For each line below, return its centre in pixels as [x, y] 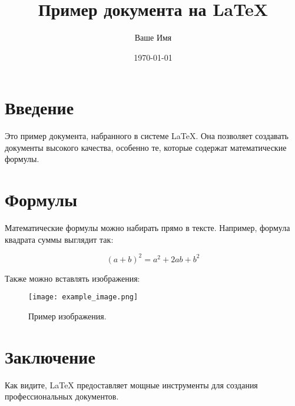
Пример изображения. [67, 316]
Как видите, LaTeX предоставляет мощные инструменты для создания [131, 384]
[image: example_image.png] [83, 297]
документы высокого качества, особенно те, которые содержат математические [146, 147]
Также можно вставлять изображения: [72, 278]
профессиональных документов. [62, 396]
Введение [39, 108]
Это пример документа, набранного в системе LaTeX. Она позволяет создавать [147, 136]
